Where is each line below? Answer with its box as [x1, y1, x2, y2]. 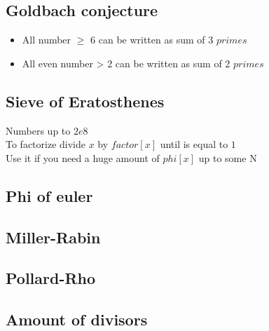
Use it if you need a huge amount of [6, 150, 160, 165]
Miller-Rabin [6, 226, 101, 248]
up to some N [198, 150, 257, 165]
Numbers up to [6, 123, 71, 137]
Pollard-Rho [6, 267, 96, 289]
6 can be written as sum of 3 [90, 32, 214, 47]
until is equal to [160, 137, 228, 151]
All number [22, 32, 71, 47]
